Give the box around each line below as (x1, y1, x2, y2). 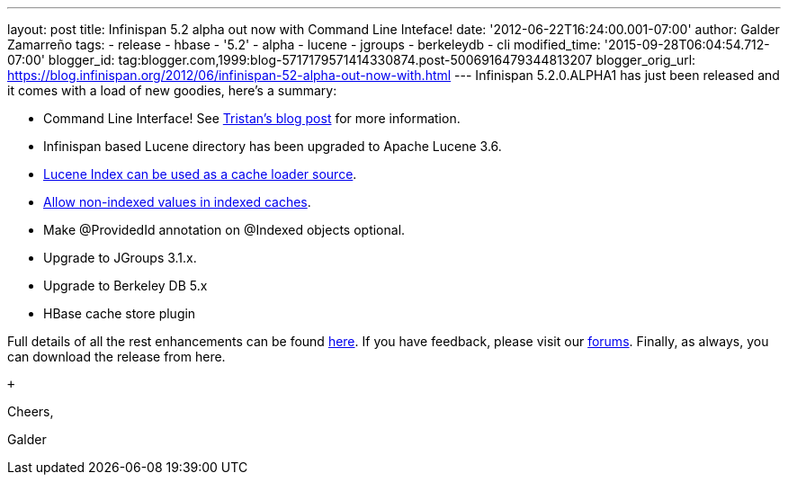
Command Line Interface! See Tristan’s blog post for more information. (43, 111, 461, 126)
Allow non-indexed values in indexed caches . (43, 194, 311, 210)
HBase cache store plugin (43, 306, 196, 321)
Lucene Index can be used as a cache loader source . (43, 166, 357, 182)
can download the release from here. (7, 349, 226, 364)
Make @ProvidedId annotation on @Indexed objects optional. (43, 222, 406, 237)
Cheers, (7, 404, 54, 419)
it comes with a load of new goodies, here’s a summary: (7, 83, 337, 98)
